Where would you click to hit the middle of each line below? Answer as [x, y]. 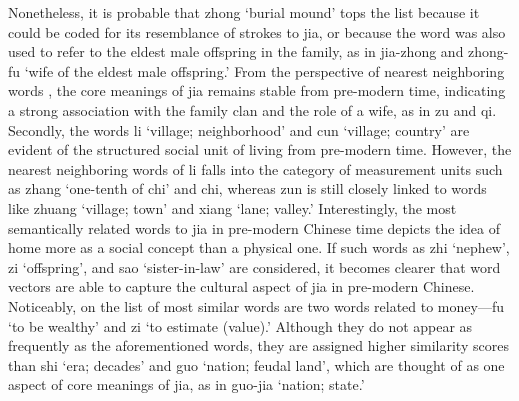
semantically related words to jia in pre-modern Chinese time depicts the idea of [254, 227]
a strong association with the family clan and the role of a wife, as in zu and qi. [252, 109]
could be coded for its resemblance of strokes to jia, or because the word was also [257, 31]
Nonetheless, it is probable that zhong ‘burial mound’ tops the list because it [244, 12]
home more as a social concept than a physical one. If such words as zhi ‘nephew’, [259, 247]
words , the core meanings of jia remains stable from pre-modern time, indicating [257, 90]
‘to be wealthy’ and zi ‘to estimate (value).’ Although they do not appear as [240, 325]
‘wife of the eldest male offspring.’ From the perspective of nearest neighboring [264, 70]
